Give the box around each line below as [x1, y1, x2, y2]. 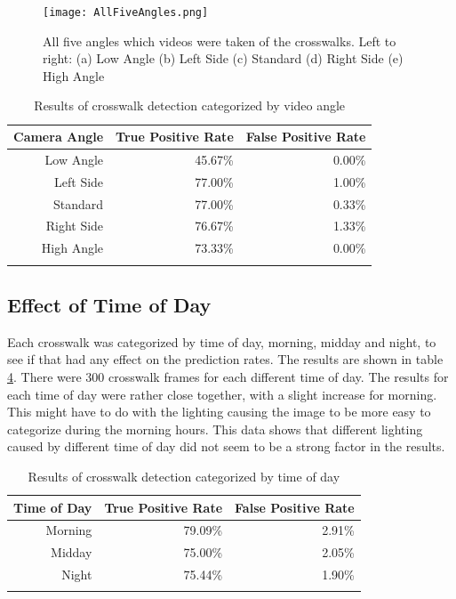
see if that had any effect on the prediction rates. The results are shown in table [7, 350, 444, 368]
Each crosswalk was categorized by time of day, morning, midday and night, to [7, 332, 436, 351]
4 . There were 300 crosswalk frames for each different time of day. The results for [7, 367, 449, 385]
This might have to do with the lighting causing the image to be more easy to [7, 402, 431, 421]
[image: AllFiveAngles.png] [43, 6, 209, 19]
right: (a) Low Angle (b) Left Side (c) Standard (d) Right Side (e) [43, 49, 404, 68]
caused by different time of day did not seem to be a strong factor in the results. [7, 437, 445, 456]
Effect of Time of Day [7, 290, 212, 318]
